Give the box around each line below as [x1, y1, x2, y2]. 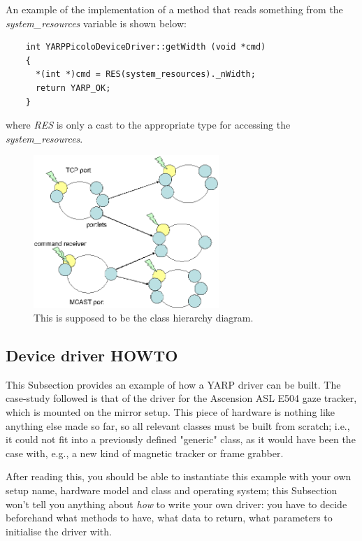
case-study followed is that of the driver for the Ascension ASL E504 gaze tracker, [6, 391, 357, 405]
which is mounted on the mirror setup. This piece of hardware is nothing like [6, 405, 335, 419]
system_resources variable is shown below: [6, 15, 187, 30]
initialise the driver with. [6, 524, 112, 538]
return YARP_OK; [35, 82, 111, 93]
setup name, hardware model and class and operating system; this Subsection [6, 483, 338, 498]
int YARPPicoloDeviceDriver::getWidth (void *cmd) [25, 42, 266, 52]
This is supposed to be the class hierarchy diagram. [34, 310, 254, 325]
